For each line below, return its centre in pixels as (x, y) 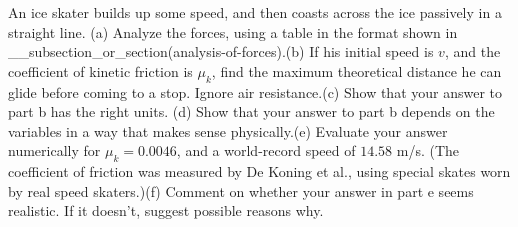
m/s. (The (428, 150)
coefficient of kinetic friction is (100, 70)
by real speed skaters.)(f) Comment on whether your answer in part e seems (241, 190)
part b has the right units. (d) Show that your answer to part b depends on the (251, 111)
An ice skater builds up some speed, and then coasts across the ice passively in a (255, 12)
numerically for (54, 150)
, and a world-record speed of (266, 150)
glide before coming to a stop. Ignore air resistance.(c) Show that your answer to (255, 91)
